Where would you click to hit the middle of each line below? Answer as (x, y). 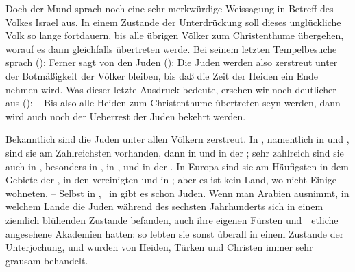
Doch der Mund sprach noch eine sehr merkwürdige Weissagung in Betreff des (170, 8)
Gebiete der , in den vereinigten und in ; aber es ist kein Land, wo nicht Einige (171, 180)
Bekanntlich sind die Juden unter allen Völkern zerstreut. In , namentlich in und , (177, 139)
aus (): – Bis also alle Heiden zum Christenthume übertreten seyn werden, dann (173, 103)
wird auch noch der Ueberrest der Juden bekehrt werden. (126, 116)
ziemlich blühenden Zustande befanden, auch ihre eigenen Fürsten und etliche (172, 219)
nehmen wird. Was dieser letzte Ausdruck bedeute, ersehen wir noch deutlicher (171, 89)
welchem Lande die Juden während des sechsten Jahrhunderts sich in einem (164, 206)
